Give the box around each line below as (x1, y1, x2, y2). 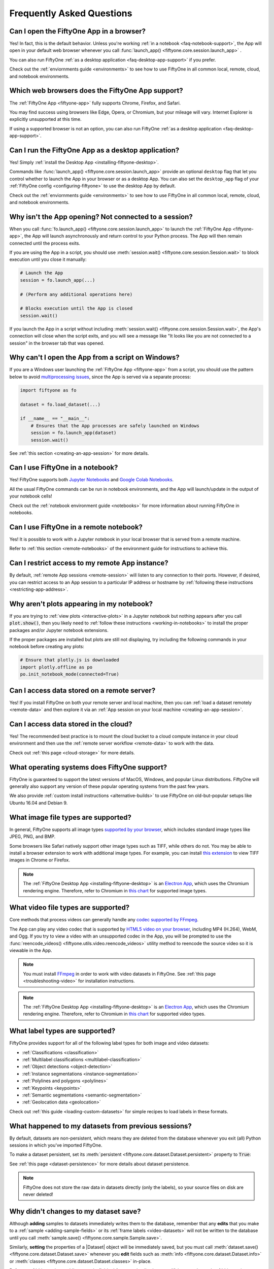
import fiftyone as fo (20, 387, 77, 393)
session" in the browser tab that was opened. (9, 340, 105, 346)
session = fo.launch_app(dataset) (30, 430, 117, 436)
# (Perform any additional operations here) (20, 291, 133, 297)
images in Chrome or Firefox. (9, 857, 71, 863)
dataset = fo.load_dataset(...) (20, 402, 101, 407)
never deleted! (23, 1191, 53, 1197)
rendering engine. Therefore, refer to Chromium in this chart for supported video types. (23, 1011, 205, 1017)
